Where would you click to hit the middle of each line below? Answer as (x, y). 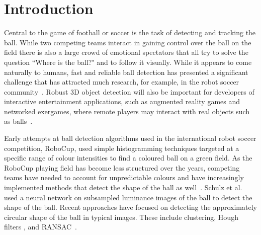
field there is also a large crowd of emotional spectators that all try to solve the (126, 52)
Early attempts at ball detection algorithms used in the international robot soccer (130, 138)
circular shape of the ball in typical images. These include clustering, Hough (121, 217)
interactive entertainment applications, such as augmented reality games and (122, 101)
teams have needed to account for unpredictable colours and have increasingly (124, 177)
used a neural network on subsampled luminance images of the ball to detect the (128, 197)
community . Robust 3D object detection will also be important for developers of (129, 91)
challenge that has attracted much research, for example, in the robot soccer (122, 82)
